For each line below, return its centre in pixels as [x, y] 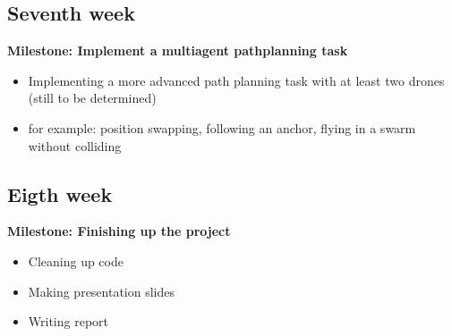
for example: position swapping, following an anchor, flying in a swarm [222, 127]
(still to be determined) [92, 98]
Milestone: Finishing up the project [119, 231]
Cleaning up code [76, 260]
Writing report [68, 321]
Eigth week [60, 193]
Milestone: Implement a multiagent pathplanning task [178, 50]
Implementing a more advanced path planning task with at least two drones [236, 80]
